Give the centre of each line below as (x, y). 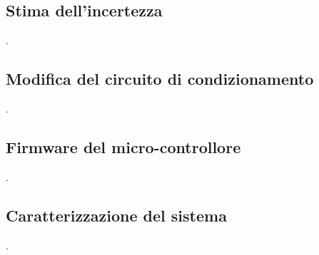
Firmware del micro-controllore (123, 146)
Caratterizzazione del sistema (116, 215)
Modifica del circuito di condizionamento (160, 79)
